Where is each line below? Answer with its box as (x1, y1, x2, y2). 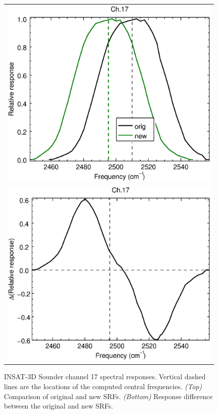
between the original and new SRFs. (4, 401, 113, 411)
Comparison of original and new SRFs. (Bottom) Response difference (4, 391, 213, 401)
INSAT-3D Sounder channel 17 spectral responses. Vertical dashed (4, 371, 206, 382)
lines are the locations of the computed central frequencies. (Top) (4, 381, 202, 391)
